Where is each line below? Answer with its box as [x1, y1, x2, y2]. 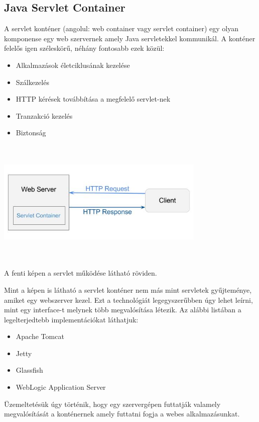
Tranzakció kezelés [16, 110, 73, 121]
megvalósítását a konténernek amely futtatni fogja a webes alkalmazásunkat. [4, 408, 240, 419]
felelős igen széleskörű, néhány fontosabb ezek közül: [4, 43, 165, 53]
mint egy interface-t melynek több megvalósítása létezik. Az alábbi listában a [4, 304, 241, 315]
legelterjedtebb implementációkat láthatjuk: [4, 314, 139, 324]
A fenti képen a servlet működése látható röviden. [4, 268, 157, 278]
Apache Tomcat [16, 331, 64, 342]
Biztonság [16, 127, 46, 138]
